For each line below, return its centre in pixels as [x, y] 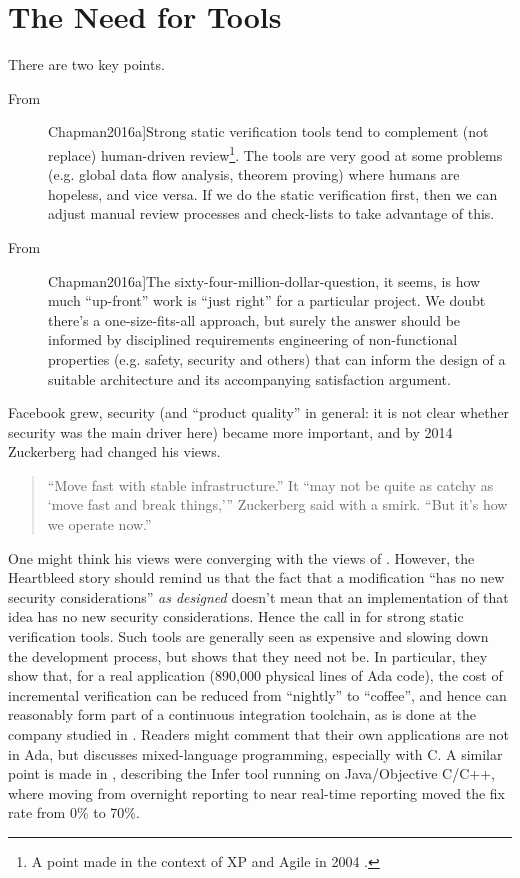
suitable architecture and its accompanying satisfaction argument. [249, 378]
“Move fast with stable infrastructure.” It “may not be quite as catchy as [270, 484]
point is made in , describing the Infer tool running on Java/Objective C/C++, [252, 773]
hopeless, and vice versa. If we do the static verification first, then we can [273, 193]
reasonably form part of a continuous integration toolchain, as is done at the [242, 714]
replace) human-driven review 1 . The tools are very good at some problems [275, 153]
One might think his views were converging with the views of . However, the [241, 557]
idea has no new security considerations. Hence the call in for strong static [236, 616]
